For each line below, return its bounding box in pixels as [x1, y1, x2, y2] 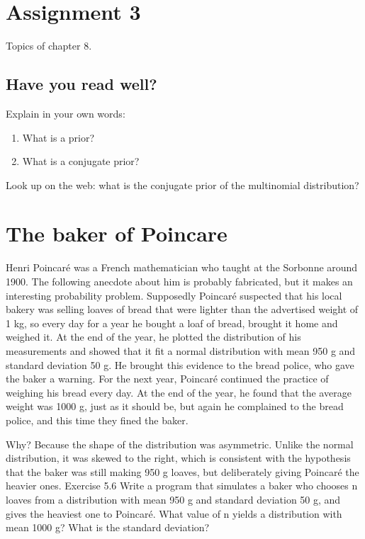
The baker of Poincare [6, 219, 228, 248]
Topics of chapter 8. [6, 38, 92, 53]
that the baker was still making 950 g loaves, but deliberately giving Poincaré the [6, 464, 359, 479]
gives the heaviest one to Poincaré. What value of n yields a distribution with [6, 506, 342, 521]
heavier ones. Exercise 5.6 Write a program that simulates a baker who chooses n [6, 478, 358, 493]
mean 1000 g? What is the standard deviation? [6, 520, 210, 535]
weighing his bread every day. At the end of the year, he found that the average [6, 385, 352, 399]
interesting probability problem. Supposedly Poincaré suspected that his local [6, 288, 342, 302]
